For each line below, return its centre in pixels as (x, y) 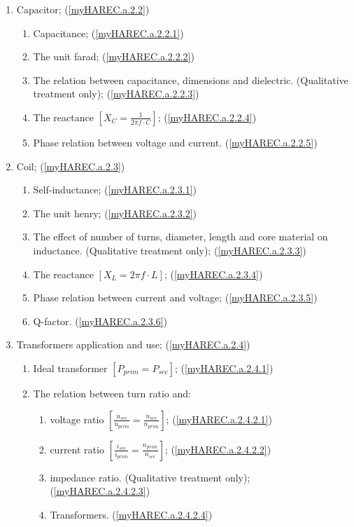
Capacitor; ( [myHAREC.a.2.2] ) (83, 9)
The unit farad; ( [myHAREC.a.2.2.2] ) (114, 56)
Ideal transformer (70, 368)
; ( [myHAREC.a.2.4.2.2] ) (218, 449)
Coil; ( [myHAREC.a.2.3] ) (71, 166)
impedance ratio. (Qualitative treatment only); (150, 477)
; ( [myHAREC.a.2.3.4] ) (213, 274)
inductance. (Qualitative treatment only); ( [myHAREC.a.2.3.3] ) (170, 250)
